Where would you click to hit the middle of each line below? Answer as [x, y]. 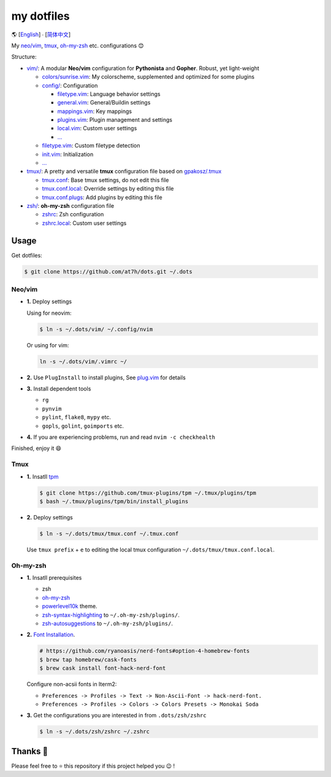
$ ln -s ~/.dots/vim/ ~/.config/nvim [96, 329]
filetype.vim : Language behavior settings [109, 94]
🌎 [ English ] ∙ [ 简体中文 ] [41, 34]
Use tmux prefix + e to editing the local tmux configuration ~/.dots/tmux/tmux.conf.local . [151, 550]
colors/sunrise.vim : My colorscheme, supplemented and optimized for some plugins [148, 77]
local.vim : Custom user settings [97, 128]
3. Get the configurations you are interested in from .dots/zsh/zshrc [116, 716]
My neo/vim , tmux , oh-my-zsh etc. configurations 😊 [78, 45]
